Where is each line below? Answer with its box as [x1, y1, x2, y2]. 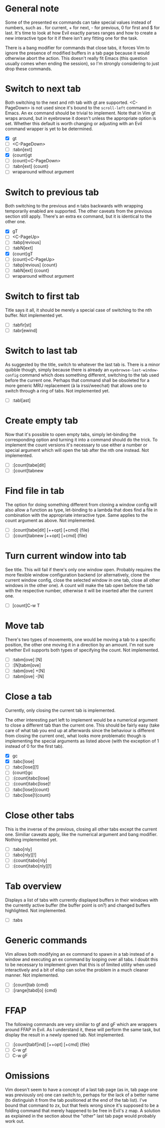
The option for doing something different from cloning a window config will [5, 501, 157, 507]
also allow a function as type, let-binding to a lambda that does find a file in [5, 507, 158, 513]
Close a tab [5, 691, 52, 702]
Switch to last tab [5, 345, 78, 356]
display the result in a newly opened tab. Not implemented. [5, 1031, 125, 1037]
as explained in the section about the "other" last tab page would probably [5, 1113, 156, 1119]
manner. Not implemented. [5, 972, 59, 978]
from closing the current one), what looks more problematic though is [5, 733, 146, 739]
